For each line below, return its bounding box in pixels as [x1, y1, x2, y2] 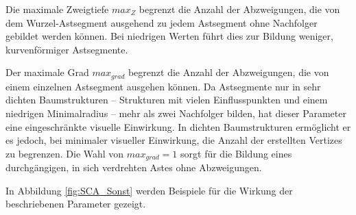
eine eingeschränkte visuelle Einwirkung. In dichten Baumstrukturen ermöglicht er [5, 119, 351, 134]
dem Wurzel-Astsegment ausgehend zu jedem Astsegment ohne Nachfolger [5, 15, 318, 29]
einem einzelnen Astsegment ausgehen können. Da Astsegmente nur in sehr [5, 79, 321, 93]
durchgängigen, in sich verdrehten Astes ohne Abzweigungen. [5, 160, 262, 175]
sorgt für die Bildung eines [180, 146, 292, 160]
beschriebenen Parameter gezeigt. [5, 197, 146, 211]
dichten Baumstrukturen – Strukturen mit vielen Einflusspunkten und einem [5, 92, 328, 107]
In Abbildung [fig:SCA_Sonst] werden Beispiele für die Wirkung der [5, 183, 293, 197]
